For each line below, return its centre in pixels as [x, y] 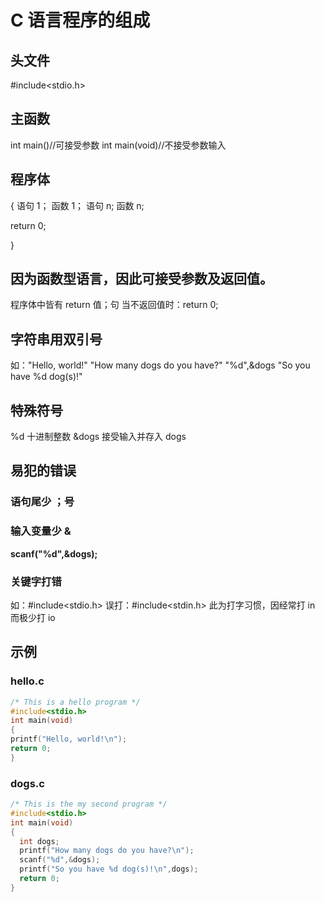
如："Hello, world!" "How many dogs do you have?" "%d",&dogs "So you [160, 365]
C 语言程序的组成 [80, 20]
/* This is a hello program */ [75, 702]
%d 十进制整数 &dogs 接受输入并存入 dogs [98, 437]
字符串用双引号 [56, 339]
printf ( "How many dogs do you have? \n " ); [107, 851]
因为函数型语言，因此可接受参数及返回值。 [141, 279]
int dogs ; [39, 841]
